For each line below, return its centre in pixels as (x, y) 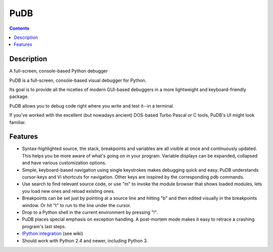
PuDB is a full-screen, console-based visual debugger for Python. (78, 80)
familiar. (18, 122)
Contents (19, 28)
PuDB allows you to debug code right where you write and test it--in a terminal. (92, 106)
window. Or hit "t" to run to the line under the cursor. (77, 205)
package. (19, 96)
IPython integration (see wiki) (53, 234)
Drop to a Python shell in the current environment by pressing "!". (90, 212)
